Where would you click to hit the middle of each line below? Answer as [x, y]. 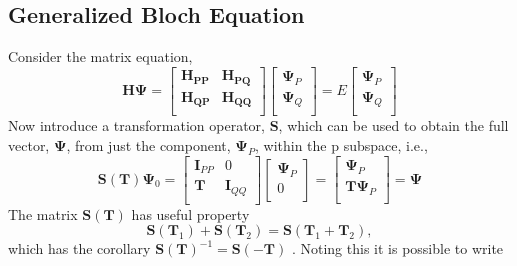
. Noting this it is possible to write [397, 248]
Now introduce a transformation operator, [136, 125]
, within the [290, 145]
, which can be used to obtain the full [393, 125]
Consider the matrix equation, [100, 56]
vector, [29, 145]
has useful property [190, 213]
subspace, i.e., [385, 145]
